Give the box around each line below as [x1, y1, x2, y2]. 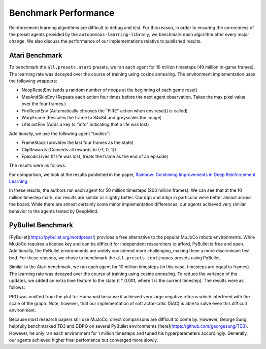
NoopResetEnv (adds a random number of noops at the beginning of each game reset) [21, 87, 198, 93]
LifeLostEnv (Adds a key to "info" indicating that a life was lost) [21, 121, 149, 128]
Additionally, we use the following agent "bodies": [9, 131, 110, 137]
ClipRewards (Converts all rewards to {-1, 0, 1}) [21, 146, 117, 152]
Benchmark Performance [9, 7, 115, 18]
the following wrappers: [9, 78, 58, 84]
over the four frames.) [21, 101, 66, 107]
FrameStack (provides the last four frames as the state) [21, 140, 134, 145]
